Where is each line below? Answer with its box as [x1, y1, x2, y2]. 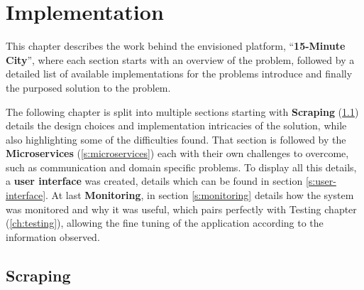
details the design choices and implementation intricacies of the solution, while [6, 118, 347, 133]
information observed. [6, 229, 100, 244]
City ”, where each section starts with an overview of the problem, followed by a [6, 52, 355, 67]
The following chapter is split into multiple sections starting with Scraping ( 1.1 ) [6, 104, 359, 119]
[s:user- [305, 173, 336, 188]
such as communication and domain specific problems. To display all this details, [6, 159, 357, 174]
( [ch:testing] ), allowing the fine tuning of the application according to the [6, 215, 324, 230]
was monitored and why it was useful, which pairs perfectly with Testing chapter [6, 201, 357, 216]
